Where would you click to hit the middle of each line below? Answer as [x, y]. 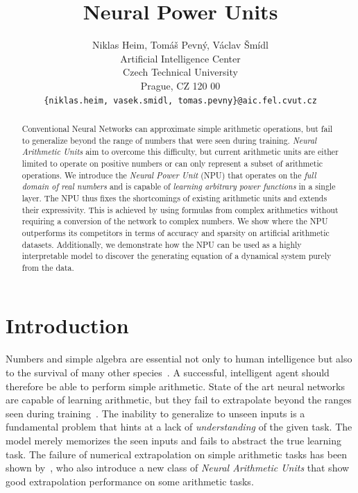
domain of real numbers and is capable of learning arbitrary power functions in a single [179, 186]
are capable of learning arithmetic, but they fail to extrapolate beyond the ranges [179, 400]
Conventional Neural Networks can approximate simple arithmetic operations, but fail [177, 128]
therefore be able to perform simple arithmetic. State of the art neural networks [175, 386]
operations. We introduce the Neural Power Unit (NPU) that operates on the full [169, 175]
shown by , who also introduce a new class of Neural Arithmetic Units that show [178, 468]
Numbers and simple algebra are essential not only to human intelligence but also [179, 359]
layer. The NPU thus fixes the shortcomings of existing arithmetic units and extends [174, 198]
